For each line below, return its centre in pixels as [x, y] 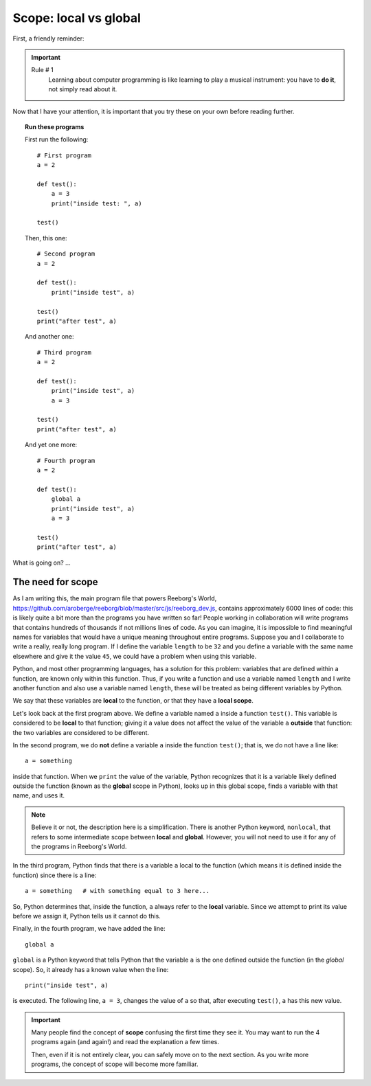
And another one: [50, 337]
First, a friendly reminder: [49, 38]
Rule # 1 [43, 70]
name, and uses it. [39, 795]
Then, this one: [46, 238]
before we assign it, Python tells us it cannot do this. [87, 916]
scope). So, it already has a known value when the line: [91, 969]
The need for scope [55, 582]
